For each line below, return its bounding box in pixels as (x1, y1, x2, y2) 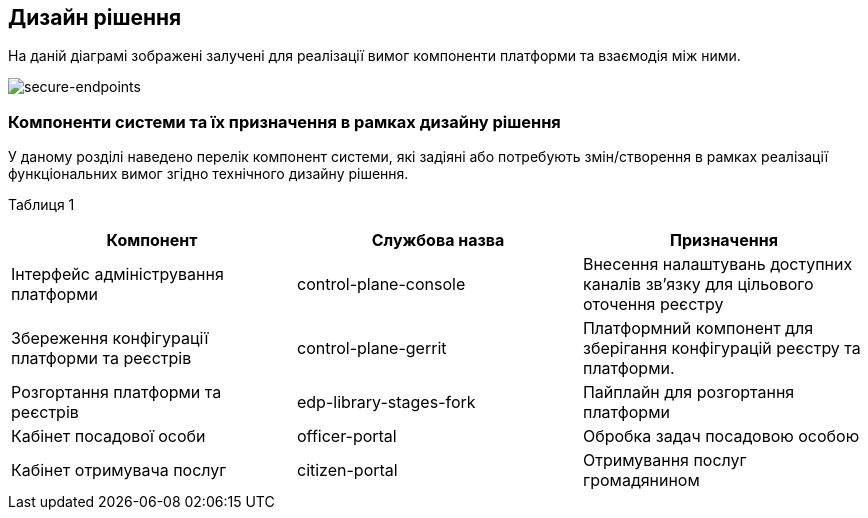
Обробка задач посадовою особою (582, 426, 860, 447)
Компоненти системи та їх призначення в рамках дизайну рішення (8, 111, 561, 132)
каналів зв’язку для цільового (582, 274, 814, 295)
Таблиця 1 (8, 196, 75, 214)
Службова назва (371, 230, 505, 251)
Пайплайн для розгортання (582, 382, 795, 403)
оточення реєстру (582, 294, 724, 315)
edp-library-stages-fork (296, 392, 476, 413)
